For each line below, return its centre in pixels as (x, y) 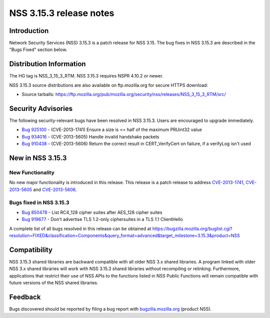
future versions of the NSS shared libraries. (54, 283)
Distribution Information (47, 64)
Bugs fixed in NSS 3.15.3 (39, 202)
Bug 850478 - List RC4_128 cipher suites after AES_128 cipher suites (92, 212)
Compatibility (31, 250)
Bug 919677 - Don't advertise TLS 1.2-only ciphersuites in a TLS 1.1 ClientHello (102, 219)
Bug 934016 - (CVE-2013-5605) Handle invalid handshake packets (90, 136)
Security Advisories (41, 108)
